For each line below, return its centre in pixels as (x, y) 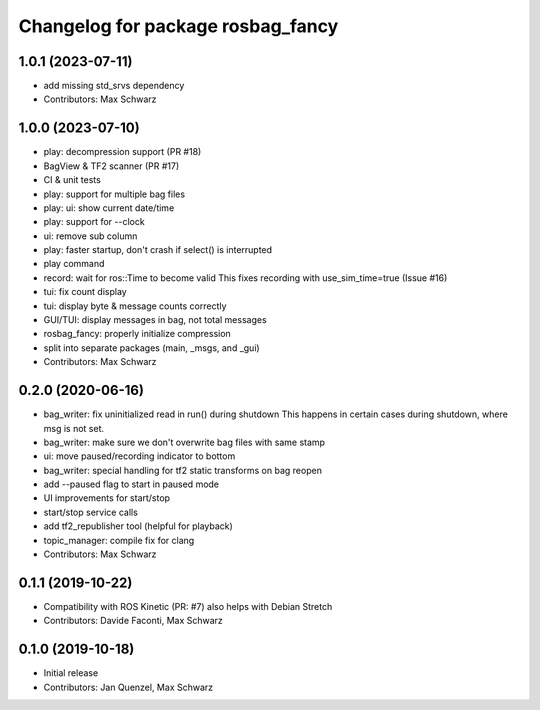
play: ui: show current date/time (109, 207)
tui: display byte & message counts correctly (135, 306)
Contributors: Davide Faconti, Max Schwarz (133, 621)
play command (74, 264)
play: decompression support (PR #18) (122, 152)
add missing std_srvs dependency (114, 86)
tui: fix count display (85, 292)
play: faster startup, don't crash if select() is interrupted (158, 250)
